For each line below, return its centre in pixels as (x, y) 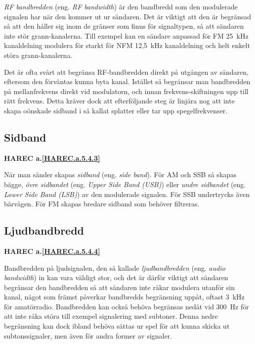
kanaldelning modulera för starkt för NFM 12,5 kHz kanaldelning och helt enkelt (127, 45)
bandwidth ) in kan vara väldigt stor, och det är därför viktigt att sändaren (116, 277)
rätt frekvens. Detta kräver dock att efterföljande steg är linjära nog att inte (119, 101)
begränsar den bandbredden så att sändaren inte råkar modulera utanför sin (119, 287)
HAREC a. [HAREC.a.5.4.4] (52, 251)
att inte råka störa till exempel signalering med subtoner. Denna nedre (111, 316)
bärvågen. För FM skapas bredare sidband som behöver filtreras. (102, 204)
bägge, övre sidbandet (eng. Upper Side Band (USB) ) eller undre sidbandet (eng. (125, 184)
